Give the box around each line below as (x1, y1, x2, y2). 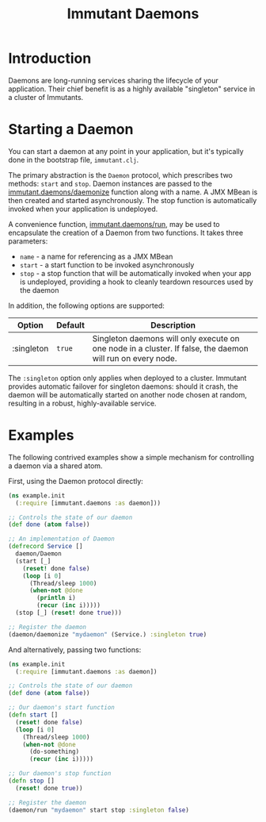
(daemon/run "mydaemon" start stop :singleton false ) (8, 806, 190, 814)
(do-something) (28, 747, 80, 756)
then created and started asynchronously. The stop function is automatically (8, 195, 257, 205)
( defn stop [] (8, 777, 55, 786)
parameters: (8, 236, 48, 246)
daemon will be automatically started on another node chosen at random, (8, 390, 248, 399)
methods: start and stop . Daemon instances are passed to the (8, 179, 212, 188)
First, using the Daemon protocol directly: (8, 476, 144, 486)
